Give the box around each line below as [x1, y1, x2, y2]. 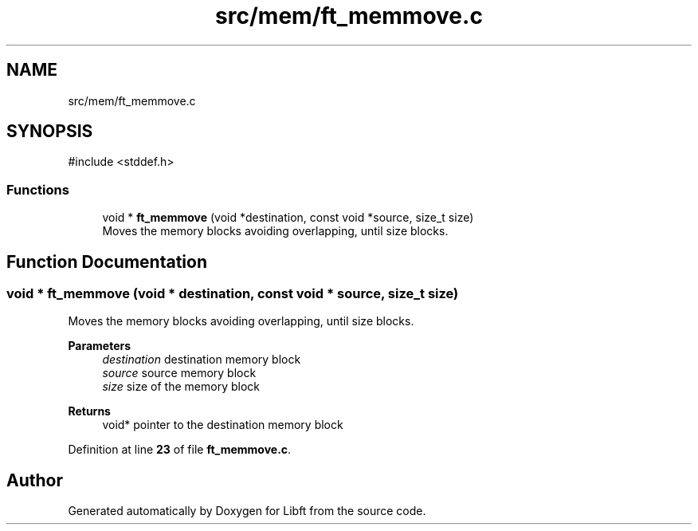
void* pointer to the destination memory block [102, 418, 343, 432]
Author [6, 470, 63, 490]
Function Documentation [6, 251, 207, 272]
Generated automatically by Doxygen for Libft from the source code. [68, 504, 426, 518]
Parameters [68, 339, 131, 353]
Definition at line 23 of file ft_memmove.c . [68, 442, 292, 457]
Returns [68, 404, 111, 419]
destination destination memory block [102, 352, 301, 367]
